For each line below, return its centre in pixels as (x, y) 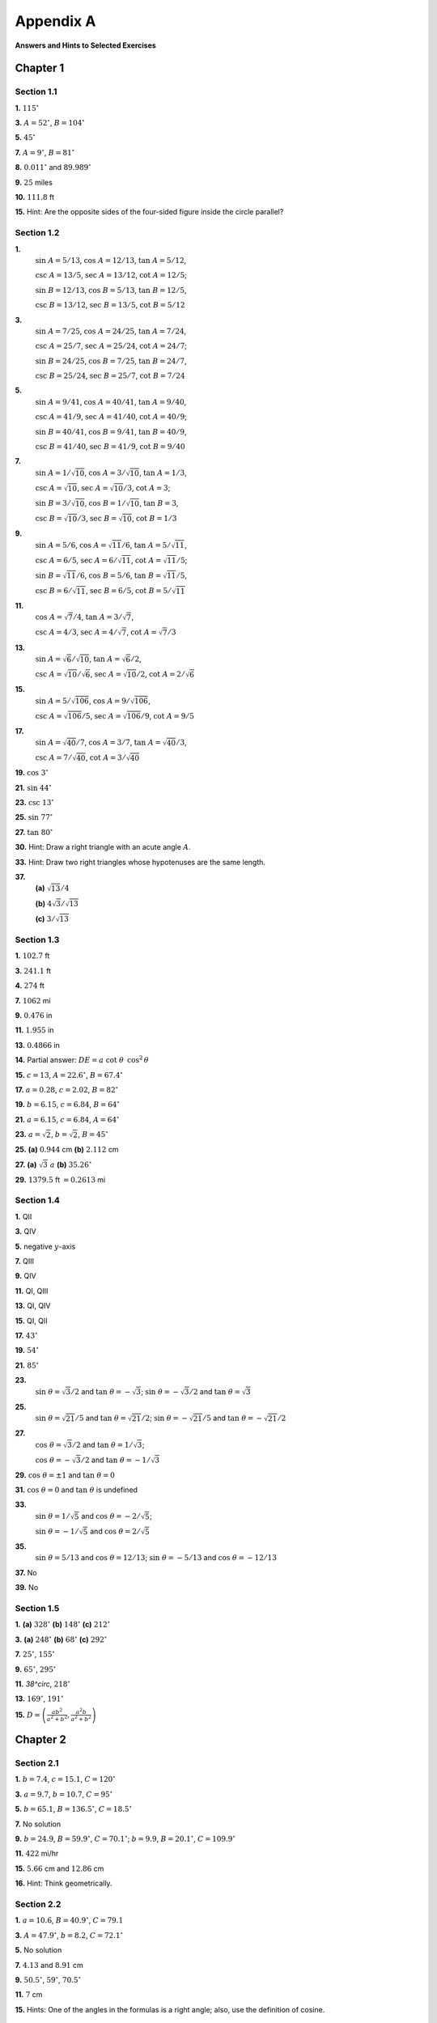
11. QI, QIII (32, 1291)
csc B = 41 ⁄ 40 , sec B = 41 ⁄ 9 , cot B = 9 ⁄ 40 (110, 447)
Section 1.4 (38, 1200)
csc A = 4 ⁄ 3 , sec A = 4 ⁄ (76, 632)
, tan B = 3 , (159, 503)
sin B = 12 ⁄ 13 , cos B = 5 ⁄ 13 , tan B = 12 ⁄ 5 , (111, 290)
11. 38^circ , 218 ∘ (43, 1684)
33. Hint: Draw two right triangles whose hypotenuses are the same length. (140, 862)
